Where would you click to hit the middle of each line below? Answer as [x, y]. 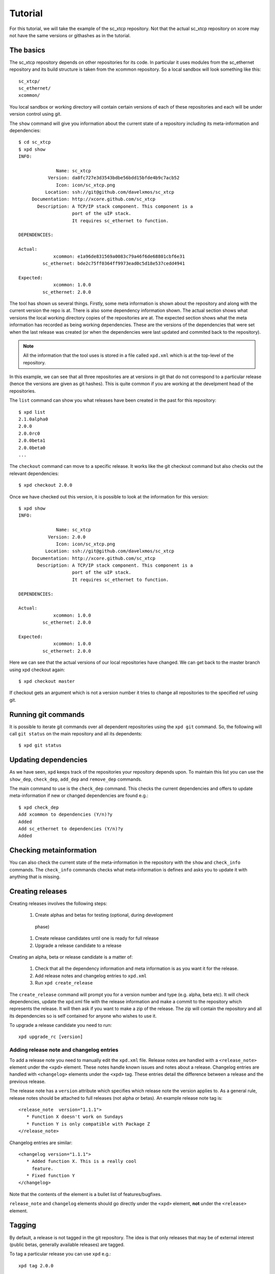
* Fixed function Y [51, 1176]
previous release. [28, 1081]
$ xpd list [32, 412]
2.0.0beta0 [32, 448]
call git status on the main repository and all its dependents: [76, 734]
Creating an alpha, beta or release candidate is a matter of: [71, 957]
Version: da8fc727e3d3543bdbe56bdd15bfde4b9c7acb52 [114, 178]
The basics [27, 50]
